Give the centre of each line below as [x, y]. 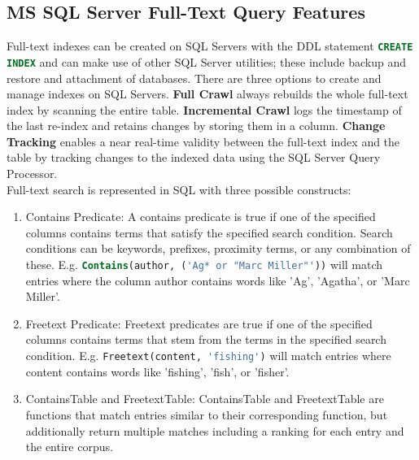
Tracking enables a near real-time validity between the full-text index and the [203, 141]
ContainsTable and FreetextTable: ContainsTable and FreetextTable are [205, 399]
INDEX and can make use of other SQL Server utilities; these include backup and [206, 61]
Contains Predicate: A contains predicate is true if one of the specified [201, 217]
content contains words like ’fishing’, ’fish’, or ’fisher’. [157, 371]
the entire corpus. [69, 447]
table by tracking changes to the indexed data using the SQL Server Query [194, 157]
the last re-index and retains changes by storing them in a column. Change [196, 126]
